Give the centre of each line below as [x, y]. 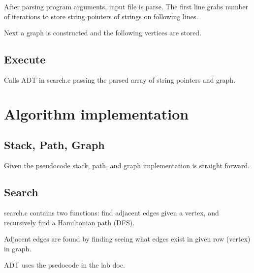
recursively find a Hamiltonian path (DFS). [69, 222]
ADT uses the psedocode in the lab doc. [64, 265]
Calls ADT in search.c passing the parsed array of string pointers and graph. [120, 79]
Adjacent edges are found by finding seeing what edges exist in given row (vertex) [127, 239]
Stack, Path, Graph [54, 145]
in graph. [18, 248]
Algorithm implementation [96, 113]
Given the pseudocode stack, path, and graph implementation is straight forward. [127, 166]
